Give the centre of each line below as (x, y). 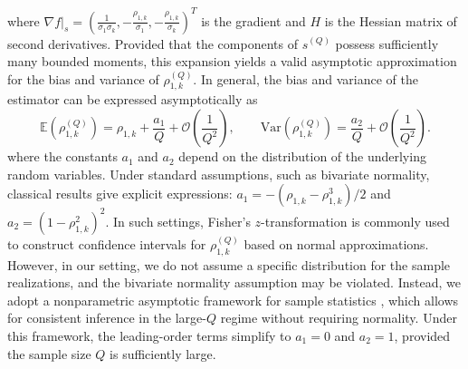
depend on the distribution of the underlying (302, 156)
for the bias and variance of (83, 78)
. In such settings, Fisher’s (178, 221)
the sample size (49, 353)
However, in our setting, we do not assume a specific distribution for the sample (229, 264)
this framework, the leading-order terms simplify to (149, 335)
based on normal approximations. (336, 243)
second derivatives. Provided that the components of (153, 43)
